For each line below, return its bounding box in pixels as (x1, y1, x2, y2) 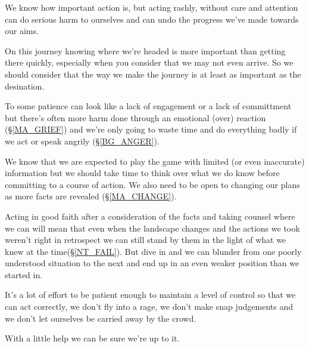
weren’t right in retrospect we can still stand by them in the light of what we (5, 233, 286, 246)
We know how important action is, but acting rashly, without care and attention (5, 1, 298, 13)
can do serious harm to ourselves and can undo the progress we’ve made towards (5, 13, 299, 25)
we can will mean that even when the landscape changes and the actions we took (5, 221, 300, 234)
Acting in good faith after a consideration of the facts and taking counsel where (5, 210, 295, 222)
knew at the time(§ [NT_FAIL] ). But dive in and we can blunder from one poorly (5, 245, 302, 257)
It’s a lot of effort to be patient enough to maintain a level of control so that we (5, 288, 296, 301)
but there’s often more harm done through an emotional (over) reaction (5, 111, 266, 124)
